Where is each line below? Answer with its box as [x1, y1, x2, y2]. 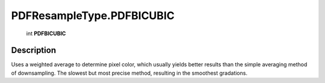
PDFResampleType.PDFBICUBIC [11, 9, 175, 22]
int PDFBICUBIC [26, 30, 66, 37]
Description [11, 45, 57, 56]
